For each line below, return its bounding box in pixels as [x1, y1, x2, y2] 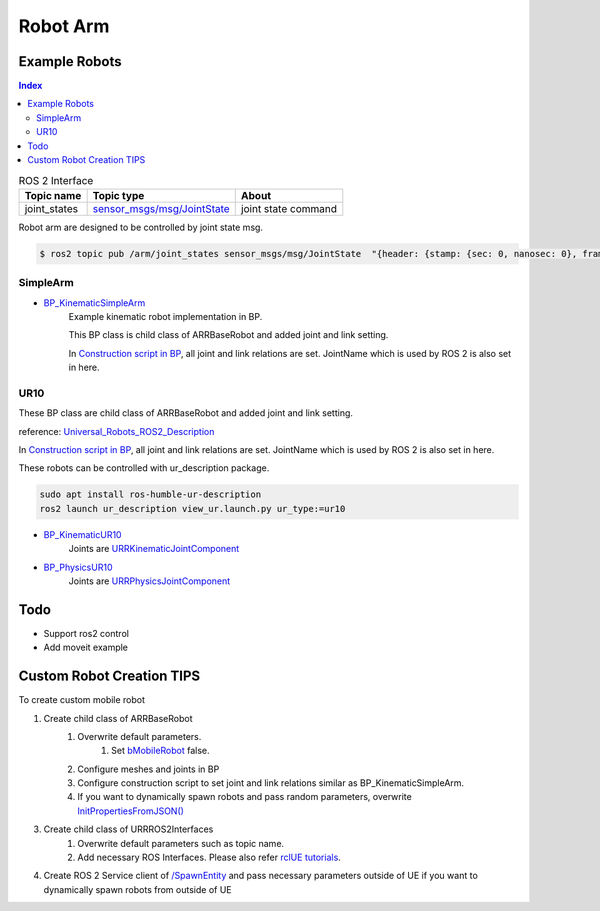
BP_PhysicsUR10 [43, 561, 113, 573]
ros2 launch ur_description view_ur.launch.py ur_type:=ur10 [39, 503, 346, 514]
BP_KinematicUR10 [43, 528, 122, 540]
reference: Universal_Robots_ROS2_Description [18, 425, 215, 437]
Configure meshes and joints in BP [77, 763, 220, 775]
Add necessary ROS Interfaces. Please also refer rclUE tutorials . [77, 851, 342, 864]
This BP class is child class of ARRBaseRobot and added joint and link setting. [68, 329, 389, 341]
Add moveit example [43, 641, 129, 654]
